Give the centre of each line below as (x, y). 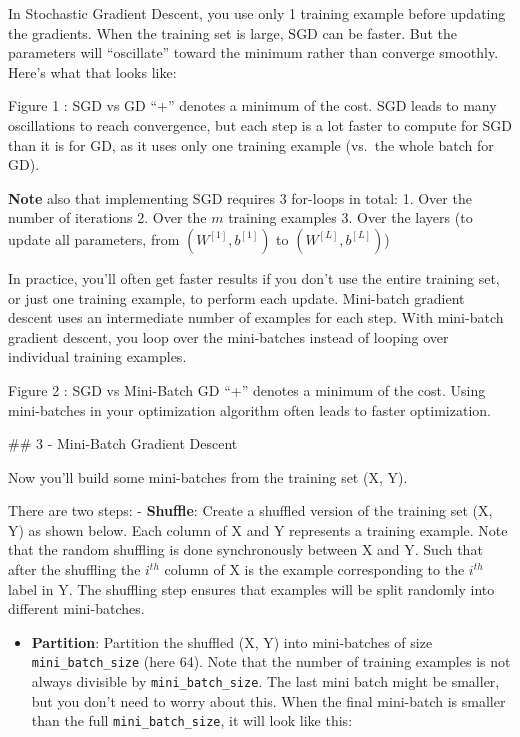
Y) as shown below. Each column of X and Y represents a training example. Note (258, 529)
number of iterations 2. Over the (107, 217)
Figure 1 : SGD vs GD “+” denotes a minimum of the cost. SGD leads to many (252, 105)
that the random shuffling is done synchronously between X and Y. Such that (245, 549)
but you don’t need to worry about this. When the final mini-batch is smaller (268, 700)
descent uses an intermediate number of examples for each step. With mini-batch (256, 317)
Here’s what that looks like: (92, 71)
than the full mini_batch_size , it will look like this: (192, 720)
